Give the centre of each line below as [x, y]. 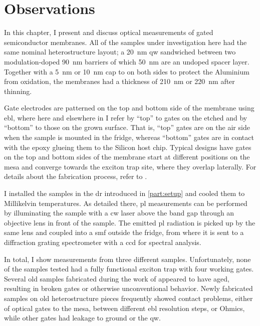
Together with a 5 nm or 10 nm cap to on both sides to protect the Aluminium [127, 71]
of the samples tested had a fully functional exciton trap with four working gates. [129, 269]
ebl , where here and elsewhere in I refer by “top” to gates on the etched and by [126, 117]
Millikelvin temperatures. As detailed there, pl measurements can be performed [126, 203]
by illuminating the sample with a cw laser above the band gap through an [119, 213]
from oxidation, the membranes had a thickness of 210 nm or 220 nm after [119, 81]
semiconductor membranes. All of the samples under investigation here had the [125, 42]
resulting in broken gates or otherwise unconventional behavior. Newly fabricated [128, 288]
